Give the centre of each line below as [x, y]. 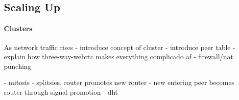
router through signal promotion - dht [61, 92]
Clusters [18, 28]
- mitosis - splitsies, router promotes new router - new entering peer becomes [119, 82]
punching [18, 66]
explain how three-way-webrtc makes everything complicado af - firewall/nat [119, 57]
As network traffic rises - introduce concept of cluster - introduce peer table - [119, 47]
